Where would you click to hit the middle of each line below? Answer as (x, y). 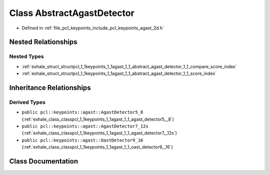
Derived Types (27, 102)
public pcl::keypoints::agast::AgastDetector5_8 (82, 112)
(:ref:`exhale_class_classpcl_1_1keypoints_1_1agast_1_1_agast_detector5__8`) (98, 119)
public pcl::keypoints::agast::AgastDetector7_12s (85, 126)
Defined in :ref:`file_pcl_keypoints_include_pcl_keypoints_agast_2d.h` (93, 28)
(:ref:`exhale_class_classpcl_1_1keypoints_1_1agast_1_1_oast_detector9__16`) (97, 147)
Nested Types (27, 56)
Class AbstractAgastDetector (72, 13)
